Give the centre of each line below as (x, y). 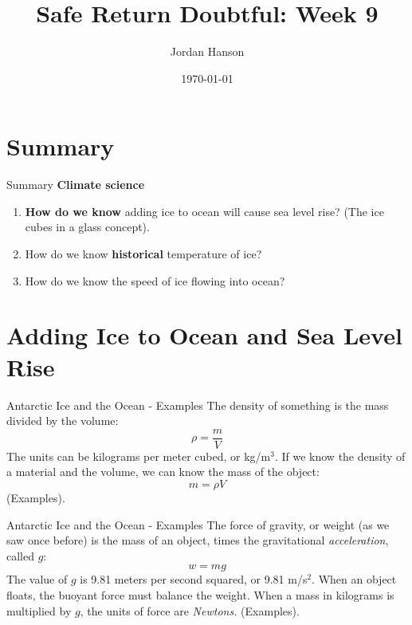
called (20, 555)
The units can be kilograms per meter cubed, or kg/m (139, 456)
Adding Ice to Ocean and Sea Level (204, 335)
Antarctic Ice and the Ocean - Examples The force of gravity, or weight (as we (198, 524)
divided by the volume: (63, 421)
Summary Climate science (76, 185)
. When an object (354, 579)
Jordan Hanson (207, 51)
